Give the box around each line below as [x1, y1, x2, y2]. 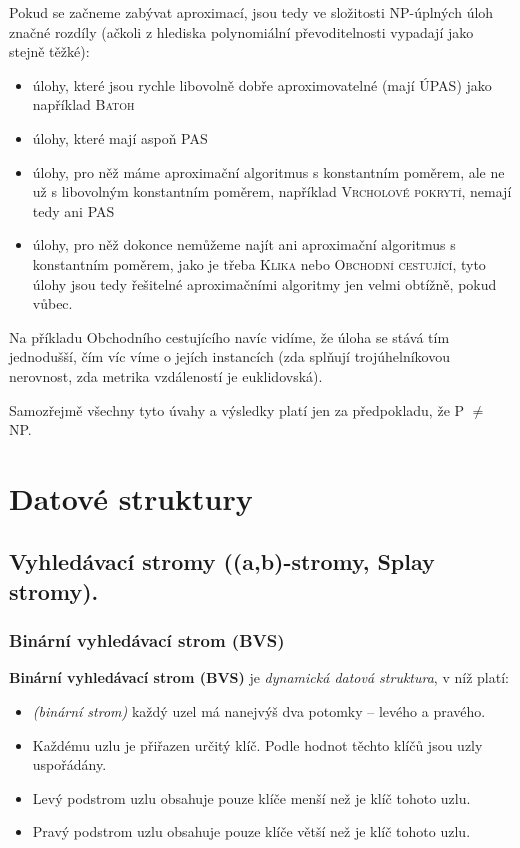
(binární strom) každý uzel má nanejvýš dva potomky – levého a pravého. [32, 701, 486, 722]
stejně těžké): [9, 41, 90, 62]
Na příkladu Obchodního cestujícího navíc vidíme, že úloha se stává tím [9, 326, 450, 347]
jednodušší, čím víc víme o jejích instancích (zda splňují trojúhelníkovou [9, 346, 450, 367]
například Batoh [32, 94, 135, 115]
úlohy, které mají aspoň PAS [32, 127, 208, 148]
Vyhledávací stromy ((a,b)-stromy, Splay [9, 546, 435, 577]
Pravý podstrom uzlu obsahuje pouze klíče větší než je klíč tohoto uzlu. [32, 821, 471, 842]
